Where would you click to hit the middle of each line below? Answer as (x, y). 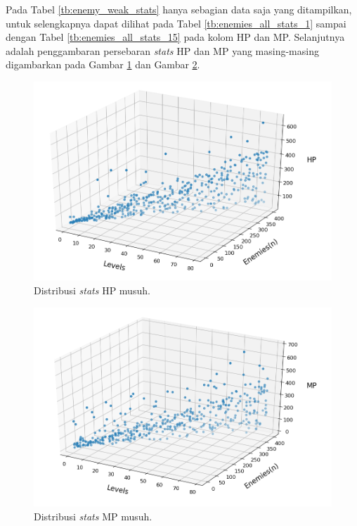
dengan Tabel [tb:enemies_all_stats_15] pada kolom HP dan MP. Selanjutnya (175, 37)
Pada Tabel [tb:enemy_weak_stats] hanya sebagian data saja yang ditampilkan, (179, 9)
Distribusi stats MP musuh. (93, 516)
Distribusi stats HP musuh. (92, 290)
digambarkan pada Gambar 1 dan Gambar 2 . (103, 64)
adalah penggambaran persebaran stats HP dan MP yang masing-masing (162, 50)
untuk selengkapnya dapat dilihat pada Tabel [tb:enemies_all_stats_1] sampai (176, 23)
